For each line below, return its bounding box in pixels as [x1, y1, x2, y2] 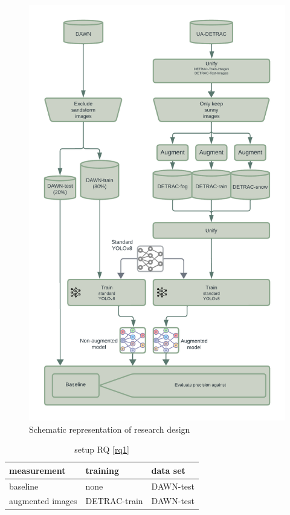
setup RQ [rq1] [74, 443, 129, 456]
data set [151, 464, 185, 476]
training [85, 464, 120, 476]
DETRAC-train [85, 494, 143, 507]
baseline [9, 479, 39, 492]
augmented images [9, 494, 77, 507]
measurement [9, 464, 66, 476]
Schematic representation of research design [29, 422, 190, 435]
